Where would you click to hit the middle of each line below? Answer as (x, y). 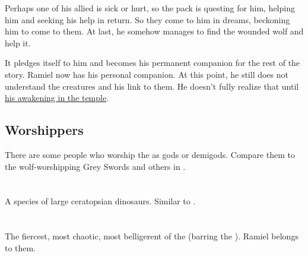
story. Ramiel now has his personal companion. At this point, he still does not (147, 74)
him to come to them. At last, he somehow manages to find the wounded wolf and (154, 31)
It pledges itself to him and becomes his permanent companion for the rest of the (153, 63)
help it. (18, 42)
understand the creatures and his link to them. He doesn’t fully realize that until (152, 86)
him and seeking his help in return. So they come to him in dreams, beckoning (147, 19)
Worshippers (44, 130)
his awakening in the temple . (57, 98)
